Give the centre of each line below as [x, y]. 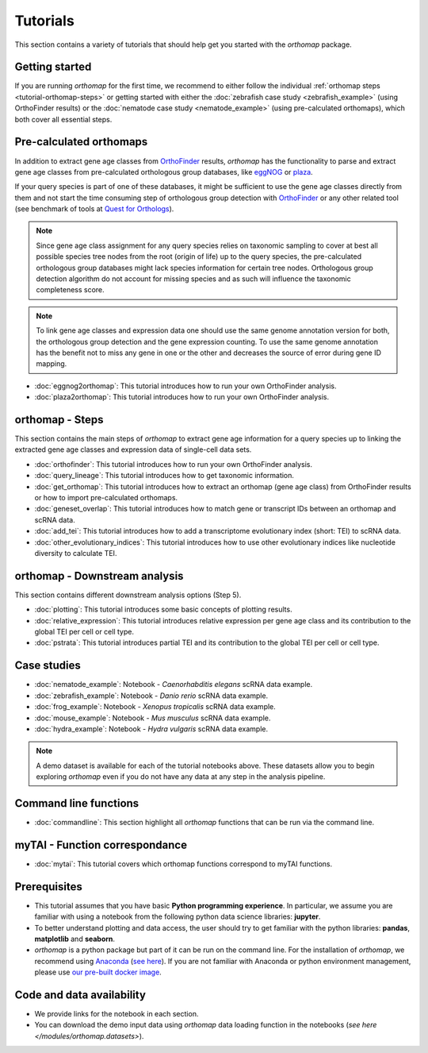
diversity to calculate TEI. [76, 553]
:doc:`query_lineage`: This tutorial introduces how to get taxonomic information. [164, 476]
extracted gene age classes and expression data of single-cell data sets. [133, 449]
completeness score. [70, 290]
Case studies [48, 666]
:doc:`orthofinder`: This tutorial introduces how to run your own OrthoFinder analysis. [174, 464]
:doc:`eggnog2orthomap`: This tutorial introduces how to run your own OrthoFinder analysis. [185, 386]
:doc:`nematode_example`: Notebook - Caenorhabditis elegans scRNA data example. [174, 685]
